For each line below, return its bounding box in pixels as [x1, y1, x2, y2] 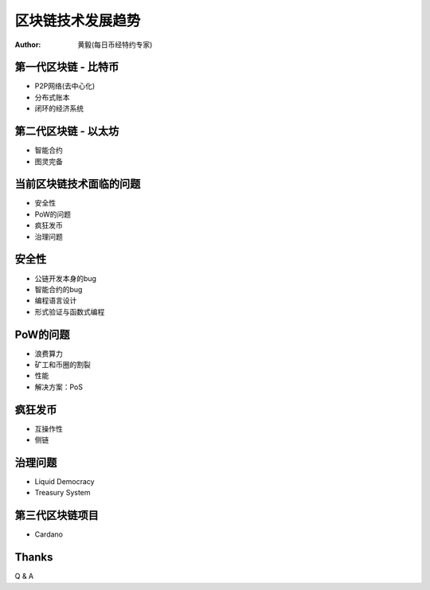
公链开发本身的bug [34, 273, 97, 283]
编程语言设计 [34, 295, 77, 306]
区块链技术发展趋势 [14, 12, 141, 29]
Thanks [14, 550, 53, 565]
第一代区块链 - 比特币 [14, 61, 119, 74]
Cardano [34, 529, 64, 539]
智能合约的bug [34, 284, 83, 294]
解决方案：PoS [34, 382, 84, 392]
